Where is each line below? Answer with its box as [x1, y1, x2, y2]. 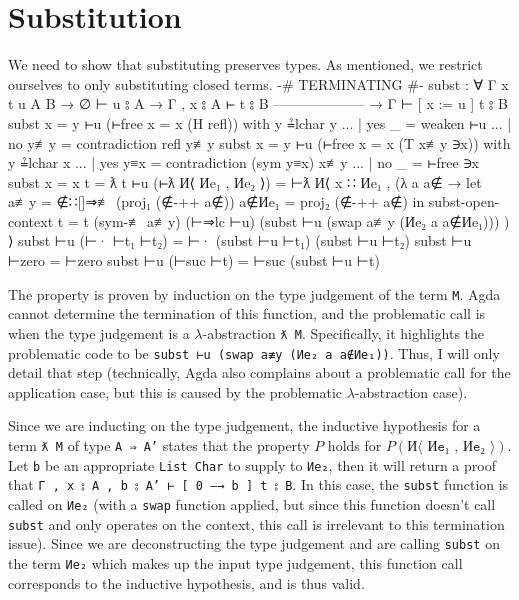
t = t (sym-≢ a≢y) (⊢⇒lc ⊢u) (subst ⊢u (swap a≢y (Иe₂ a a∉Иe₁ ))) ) [57, 210, 510, 231]
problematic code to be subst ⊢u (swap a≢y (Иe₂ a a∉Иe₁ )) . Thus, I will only [8, 342, 500, 363]
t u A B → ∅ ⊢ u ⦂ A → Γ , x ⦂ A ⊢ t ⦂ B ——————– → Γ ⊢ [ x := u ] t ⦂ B [8, 93, 508, 114]
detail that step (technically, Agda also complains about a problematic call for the [8, 362, 511, 383]
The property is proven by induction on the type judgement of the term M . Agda [8, 283, 501, 304]
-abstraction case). [354, 381, 468, 402]
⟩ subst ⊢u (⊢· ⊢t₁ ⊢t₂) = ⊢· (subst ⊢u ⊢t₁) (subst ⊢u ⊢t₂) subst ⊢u [8, 230, 472, 251]
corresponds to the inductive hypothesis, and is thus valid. [8, 572, 365, 593]
